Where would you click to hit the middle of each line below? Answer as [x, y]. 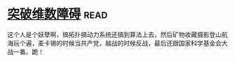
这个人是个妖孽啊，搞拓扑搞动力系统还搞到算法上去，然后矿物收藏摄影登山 [114, 34]
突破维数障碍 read [58, 14]
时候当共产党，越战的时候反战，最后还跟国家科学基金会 [142, 43]
